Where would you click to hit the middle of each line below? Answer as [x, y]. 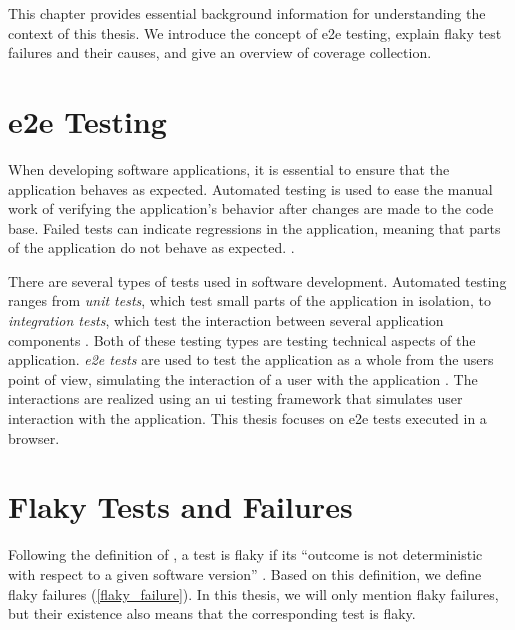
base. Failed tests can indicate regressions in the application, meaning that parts [254, 227]
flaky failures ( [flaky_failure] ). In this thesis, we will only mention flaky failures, [253, 593]
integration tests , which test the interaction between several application [226, 320]
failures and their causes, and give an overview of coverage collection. [220, 52]
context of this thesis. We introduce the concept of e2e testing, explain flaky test [255, 32]
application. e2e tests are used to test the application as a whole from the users [251, 359]
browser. [34, 437]
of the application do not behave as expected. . [151, 247]
